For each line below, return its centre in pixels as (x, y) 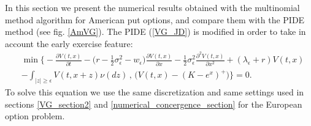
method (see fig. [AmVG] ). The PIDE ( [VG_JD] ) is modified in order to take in (155, 31)
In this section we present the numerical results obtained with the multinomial (152, 7)
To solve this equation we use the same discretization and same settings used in (155, 92)
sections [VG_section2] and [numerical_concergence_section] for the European (154, 104)
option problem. (35, 116)
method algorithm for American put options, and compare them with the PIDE (155, 19)
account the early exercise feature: (69, 43)
